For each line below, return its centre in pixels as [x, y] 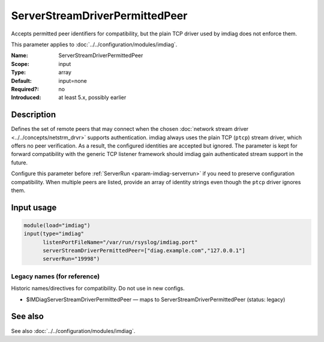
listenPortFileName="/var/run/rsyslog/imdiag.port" [120, 242]
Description [34, 115]
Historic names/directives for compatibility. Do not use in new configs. [98, 289]
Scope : [20, 64]
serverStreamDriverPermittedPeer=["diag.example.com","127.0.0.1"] [144, 251]
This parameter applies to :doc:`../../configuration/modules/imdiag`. [94, 44]
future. [19, 163]
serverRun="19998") [71, 259]
